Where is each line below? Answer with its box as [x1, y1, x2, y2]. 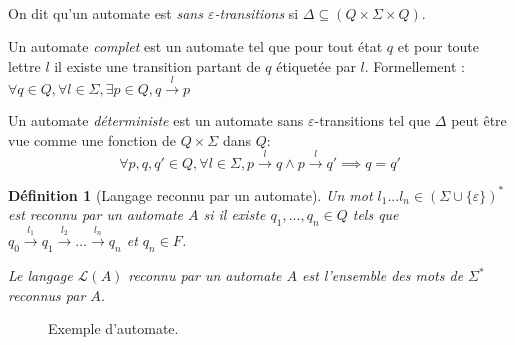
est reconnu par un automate [8, 204, 183, 225]
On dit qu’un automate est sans [8, 2, 203, 23]
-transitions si [214, 2, 299, 23]
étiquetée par [276, 55, 356, 76]
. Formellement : [364, 55, 465, 76]
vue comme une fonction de [8, 129, 176, 150]
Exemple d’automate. [48, 318, 179, 339]
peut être [451, 110, 507, 131]
